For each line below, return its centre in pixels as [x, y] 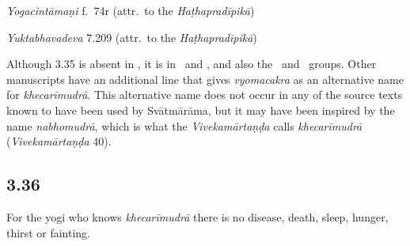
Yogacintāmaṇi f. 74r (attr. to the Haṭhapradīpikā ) [131, 10]
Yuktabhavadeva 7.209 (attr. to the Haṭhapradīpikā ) [132, 37]
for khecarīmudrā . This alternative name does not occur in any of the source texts [205, 95]
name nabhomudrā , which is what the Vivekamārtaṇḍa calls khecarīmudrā [184, 125]
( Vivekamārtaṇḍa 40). [59, 141]
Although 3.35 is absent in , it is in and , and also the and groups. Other [192, 64]
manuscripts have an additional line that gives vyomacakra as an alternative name [205, 79]
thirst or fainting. [48, 232]
